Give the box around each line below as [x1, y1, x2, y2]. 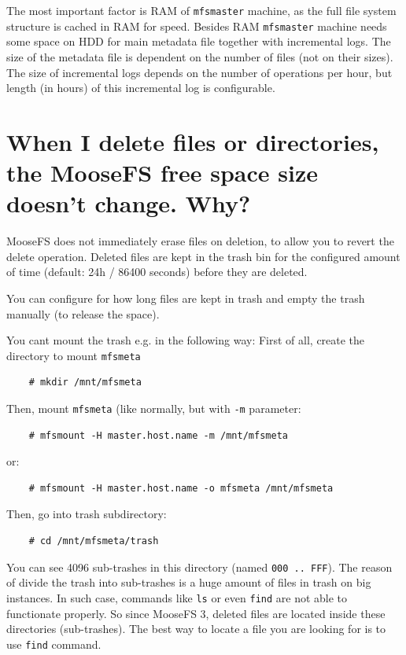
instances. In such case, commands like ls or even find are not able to [6, 589, 348, 605]
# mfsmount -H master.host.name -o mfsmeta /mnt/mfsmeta [28, 482, 334, 494]
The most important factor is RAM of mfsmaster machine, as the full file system [6, 2, 397, 18]
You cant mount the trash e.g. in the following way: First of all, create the [6, 332, 365, 348]
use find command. [6, 635, 101, 652]
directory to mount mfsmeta [6, 347, 141, 363]
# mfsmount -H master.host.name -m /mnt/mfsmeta [28, 429, 288, 441]
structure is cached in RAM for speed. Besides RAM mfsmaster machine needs [6, 17, 387, 34]
